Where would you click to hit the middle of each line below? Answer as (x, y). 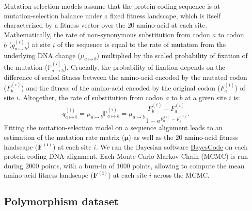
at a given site (206, 97)
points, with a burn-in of (78, 165)
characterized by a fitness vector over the (65, 25)
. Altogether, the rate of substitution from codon (91, 97)
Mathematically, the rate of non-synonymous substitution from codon (107, 34)
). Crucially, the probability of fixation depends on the (145, 67)
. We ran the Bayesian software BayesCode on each (172, 146)
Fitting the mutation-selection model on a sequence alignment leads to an (113, 128)
